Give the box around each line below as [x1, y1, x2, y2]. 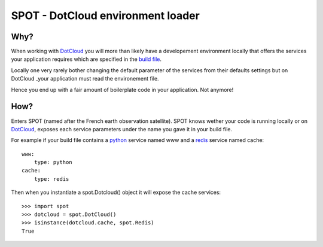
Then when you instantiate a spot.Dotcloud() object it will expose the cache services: [11, 189, 221, 196]
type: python [33, 159, 72, 166]
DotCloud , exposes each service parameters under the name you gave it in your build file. [11, 125, 233, 132]
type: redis [33, 175, 69, 182]
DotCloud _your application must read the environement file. [11, 75, 159, 82]
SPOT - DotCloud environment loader [11, 9, 200, 22]
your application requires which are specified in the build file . [11, 55, 161, 63]
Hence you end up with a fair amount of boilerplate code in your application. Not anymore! [11, 86, 234, 93]
